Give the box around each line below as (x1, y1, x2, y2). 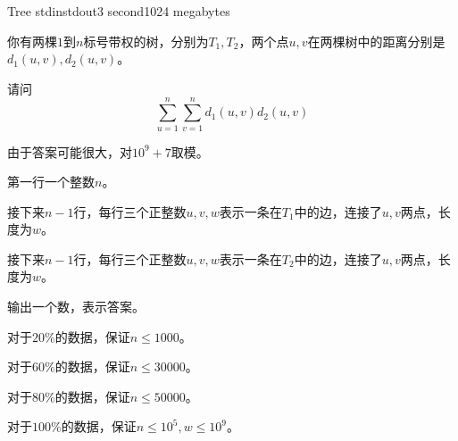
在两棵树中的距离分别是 (307, 31, 446, 50)
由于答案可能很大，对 (7, 142, 132, 161)
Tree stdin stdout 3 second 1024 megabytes (7, 2, 230, 20)
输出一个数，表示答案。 (7, 297, 145, 316)
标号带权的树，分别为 (83, 31, 209, 50)
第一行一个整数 (7, 172, 95, 191)
